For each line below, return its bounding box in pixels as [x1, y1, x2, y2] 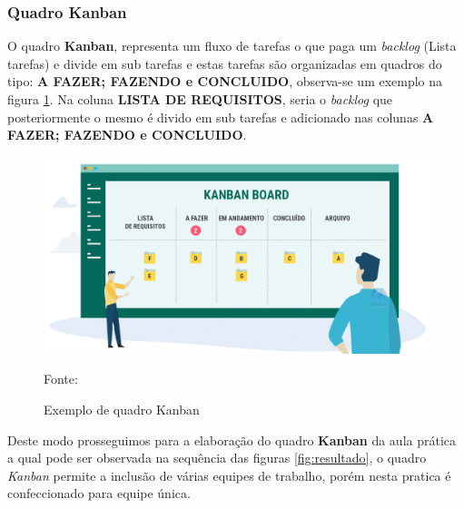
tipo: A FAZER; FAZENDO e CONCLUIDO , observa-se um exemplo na [7, 72, 443, 91]
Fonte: [44, 369, 78, 388]
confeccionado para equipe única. [7, 484, 191, 503]
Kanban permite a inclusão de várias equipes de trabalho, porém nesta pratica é [7, 465, 451, 484]
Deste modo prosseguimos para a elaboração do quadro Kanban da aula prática [7, 430, 457, 449]
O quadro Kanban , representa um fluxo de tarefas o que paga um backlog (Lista [7, 36, 457, 55]
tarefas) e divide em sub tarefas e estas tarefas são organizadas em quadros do [7, 54, 442, 73]
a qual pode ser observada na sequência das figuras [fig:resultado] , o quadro [7, 448, 427, 467]
